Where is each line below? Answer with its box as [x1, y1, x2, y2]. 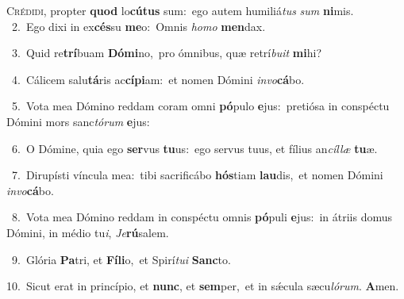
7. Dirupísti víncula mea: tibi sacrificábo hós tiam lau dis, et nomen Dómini [11, 167, 383, 183]
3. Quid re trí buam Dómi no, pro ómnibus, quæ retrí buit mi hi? [11, 44, 322, 61]
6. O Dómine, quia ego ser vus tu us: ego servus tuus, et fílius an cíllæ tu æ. [11, 140, 378, 156]
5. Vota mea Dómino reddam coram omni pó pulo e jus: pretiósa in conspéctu [11, 98, 390, 114]
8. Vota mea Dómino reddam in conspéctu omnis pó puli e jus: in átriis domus [11, 209, 392, 225]
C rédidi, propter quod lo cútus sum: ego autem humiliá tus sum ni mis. [6, 2, 354, 18]
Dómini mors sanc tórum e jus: [6, 113, 150, 129]
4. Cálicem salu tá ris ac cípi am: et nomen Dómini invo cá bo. [11, 71, 305, 87]
